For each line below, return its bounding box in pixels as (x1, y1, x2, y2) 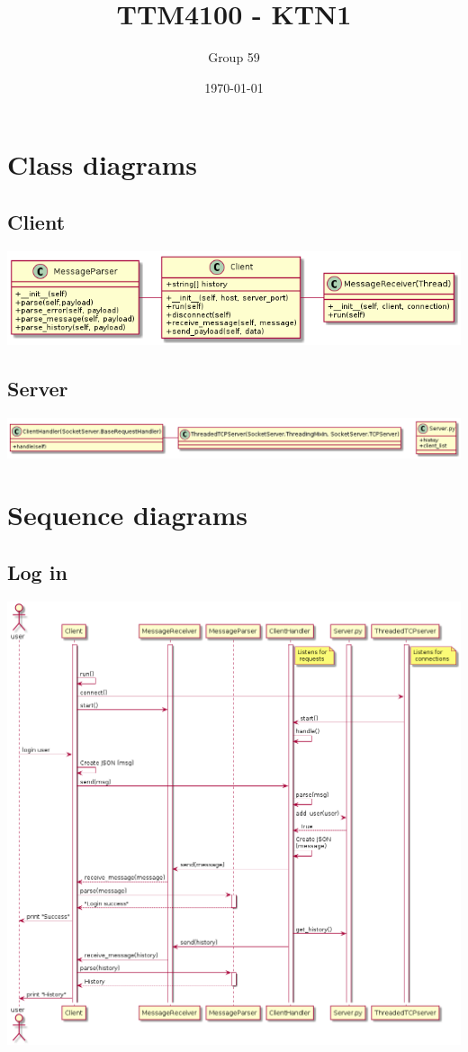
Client (7, 207, 66, 235)
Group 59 (208, 48, 260, 67)
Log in (7, 558, 67, 585)
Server (7, 374, 68, 402)
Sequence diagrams (7, 496, 248, 533)
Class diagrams (7, 146, 198, 183)
